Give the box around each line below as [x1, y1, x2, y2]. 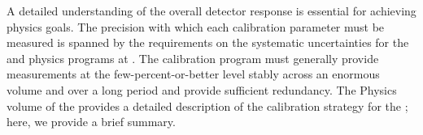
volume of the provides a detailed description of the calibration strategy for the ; [7, 97, 408, 114]
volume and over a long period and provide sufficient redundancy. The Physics [7, 81, 397, 98]
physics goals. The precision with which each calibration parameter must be [7, 18, 385, 35]
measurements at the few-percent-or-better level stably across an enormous [7, 65, 380, 82]
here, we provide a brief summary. [7, 113, 176, 130]
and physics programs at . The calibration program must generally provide [7, 49, 379, 66]
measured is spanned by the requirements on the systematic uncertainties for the [7, 34, 409, 51]
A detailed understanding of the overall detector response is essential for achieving [7, 2, 416, 19]
